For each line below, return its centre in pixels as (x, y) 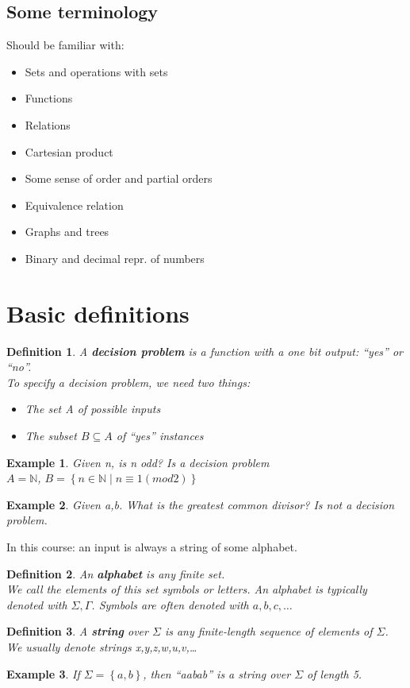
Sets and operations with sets (96, 71)
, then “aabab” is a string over (217, 673)
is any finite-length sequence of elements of (268, 631)
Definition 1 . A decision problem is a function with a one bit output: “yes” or (205, 351)
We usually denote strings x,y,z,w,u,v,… (102, 646)
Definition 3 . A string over (77, 631)
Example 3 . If (43, 673)
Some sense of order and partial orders (119, 178)
